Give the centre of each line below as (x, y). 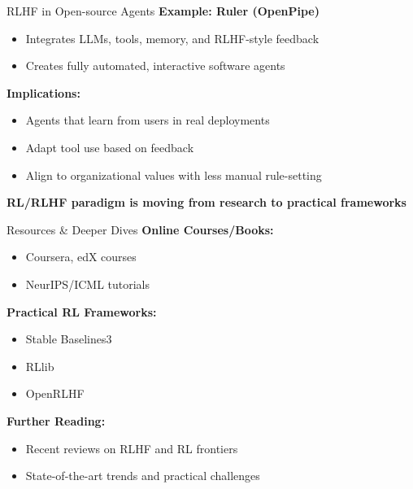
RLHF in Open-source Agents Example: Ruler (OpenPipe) (163, 11)
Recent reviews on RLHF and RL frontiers (132, 448)
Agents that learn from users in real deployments (148, 120)
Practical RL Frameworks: (82, 311)
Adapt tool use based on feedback (110, 147)
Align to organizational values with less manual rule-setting (174, 175)
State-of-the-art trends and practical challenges (143, 476)
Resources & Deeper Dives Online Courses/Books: (140, 229)
